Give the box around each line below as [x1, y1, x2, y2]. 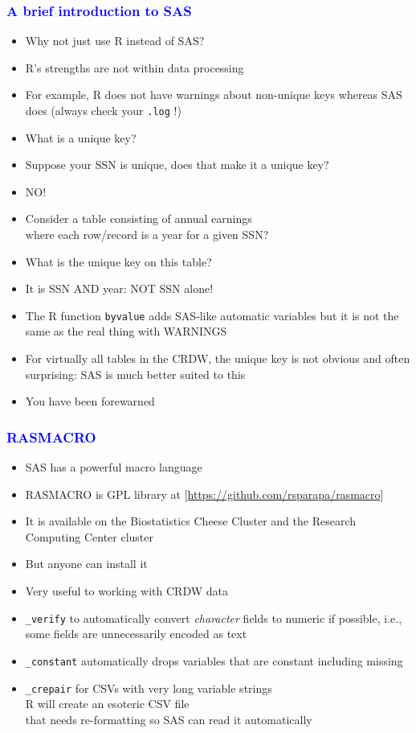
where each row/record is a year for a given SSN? [25, 226, 269, 243]
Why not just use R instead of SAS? [25, 32, 205, 49]
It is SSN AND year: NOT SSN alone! [25, 280, 214, 297]
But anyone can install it [25, 555, 148, 572]
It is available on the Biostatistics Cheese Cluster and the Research [25, 513, 357, 529]
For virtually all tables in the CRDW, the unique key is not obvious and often [25, 350, 410, 367]
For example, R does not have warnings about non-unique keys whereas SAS [25, 86, 402, 103]
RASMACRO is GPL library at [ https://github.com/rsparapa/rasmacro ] [25, 485, 384, 502]
